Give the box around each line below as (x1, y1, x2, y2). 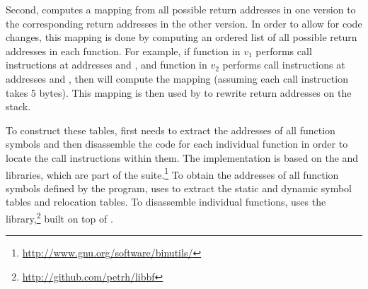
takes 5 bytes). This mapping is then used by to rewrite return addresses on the (6, 85, 352, 100)
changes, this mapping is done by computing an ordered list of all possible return (6, 30, 357, 45)
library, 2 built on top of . (6, 208, 113, 225)
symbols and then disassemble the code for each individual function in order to (6, 136, 348, 151)
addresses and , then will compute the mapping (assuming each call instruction (6, 71, 348, 85)
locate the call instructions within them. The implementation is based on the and (6, 150, 359, 165)
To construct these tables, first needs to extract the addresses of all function (6, 122, 335, 137)
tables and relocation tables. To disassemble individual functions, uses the (6, 194, 326, 209)
